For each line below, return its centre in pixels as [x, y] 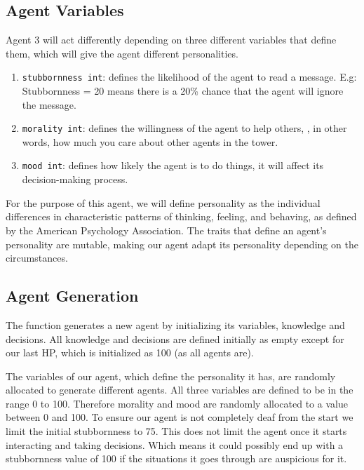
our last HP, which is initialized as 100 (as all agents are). [130, 352]
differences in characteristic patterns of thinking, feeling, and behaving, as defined [181, 216]
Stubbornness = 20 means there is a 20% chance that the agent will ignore [183, 91]
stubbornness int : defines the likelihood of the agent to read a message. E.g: [189, 77]
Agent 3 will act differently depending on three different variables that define [171, 40]
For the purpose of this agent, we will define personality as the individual [163, 202]
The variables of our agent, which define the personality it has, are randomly [171, 376]
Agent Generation [72, 296]
